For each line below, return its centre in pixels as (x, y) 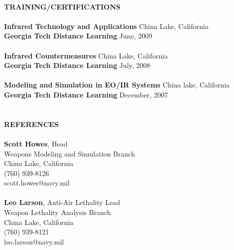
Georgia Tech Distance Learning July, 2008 (77, 65)
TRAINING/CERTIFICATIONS (62, 6)
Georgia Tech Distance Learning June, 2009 (78, 36)
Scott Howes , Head (36, 143)
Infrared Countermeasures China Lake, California (86, 55)
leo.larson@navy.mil (34, 241)
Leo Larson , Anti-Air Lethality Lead (62, 202)
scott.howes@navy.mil (37, 183)
